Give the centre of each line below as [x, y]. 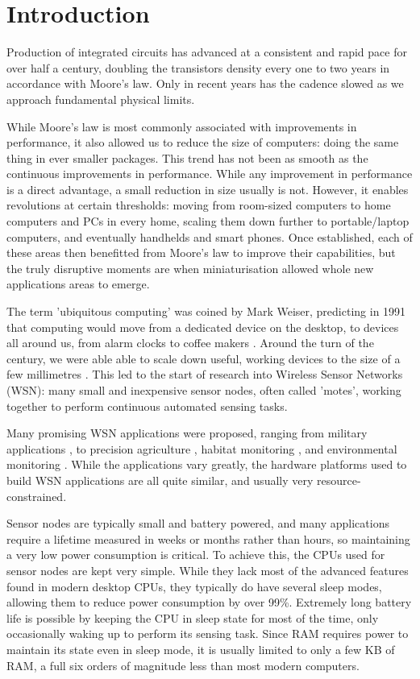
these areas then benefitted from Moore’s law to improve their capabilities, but [201, 253]
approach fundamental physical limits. [101, 99]
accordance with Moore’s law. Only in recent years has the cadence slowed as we [205, 83]
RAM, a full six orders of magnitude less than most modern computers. [183, 665]
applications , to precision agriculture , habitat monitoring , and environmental [202, 448]
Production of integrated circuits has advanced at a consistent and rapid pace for [207, 52]
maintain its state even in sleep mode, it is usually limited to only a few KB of [201, 649]
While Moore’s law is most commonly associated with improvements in [182, 126]
